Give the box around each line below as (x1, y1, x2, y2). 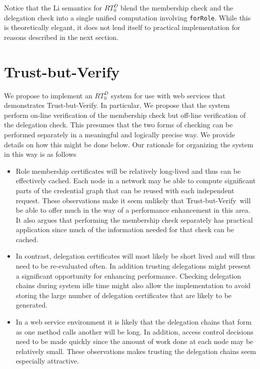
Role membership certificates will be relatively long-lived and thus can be (15, 165, 241, 176)
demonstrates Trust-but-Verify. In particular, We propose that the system (4, 100, 230, 110)
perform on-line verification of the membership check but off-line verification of (4, 109, 246, 120)
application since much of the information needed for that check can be (15, 224, 234, 235)
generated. (15, 300, 47, 310)
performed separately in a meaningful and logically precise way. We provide (4, 129, 235, 139)
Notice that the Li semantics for (4, 2, 102, 12)
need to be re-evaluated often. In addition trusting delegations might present (15, 261, 251, 271)
